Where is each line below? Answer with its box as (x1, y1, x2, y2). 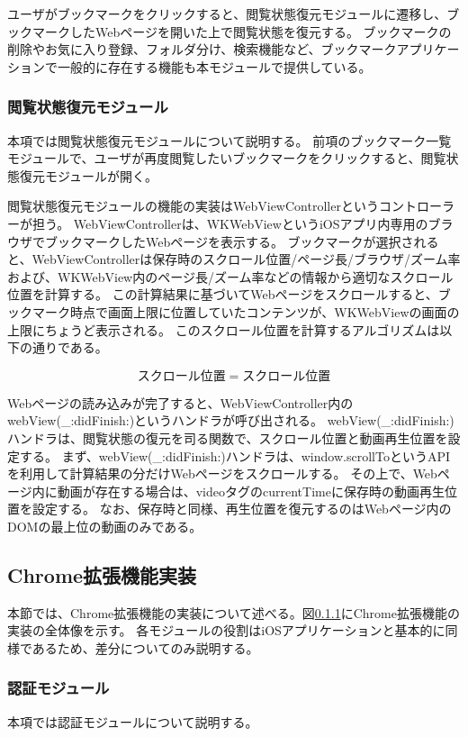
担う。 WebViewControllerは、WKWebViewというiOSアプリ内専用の (31, 214, 428, 232)
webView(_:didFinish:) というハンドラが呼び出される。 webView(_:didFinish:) (7, 411, 454, 430)
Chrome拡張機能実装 (7, 560, 197, 588)
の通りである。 (19, 338, 108, 357)
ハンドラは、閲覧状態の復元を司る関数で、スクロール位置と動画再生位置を (7, 428, 448, 447)
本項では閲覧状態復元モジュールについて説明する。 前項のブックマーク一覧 (7, 131, 452, 150)
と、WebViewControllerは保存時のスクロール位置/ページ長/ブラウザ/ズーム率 (7, 250, 461, 268)
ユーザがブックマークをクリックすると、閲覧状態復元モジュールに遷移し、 (7, 5, 447, 23)
